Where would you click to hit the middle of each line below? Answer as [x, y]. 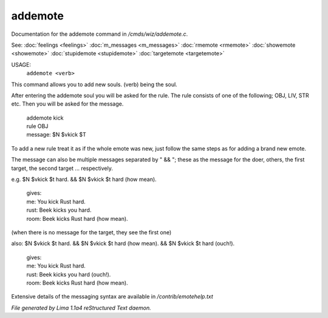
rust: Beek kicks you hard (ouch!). [69, 274]
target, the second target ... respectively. [62, 168]
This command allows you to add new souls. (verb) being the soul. [94, 84]
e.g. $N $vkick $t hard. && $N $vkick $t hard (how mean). [84, 180]
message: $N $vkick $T [56, 135]
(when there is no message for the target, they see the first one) [91, 232]
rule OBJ [37, 126]
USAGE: [21, 64]
